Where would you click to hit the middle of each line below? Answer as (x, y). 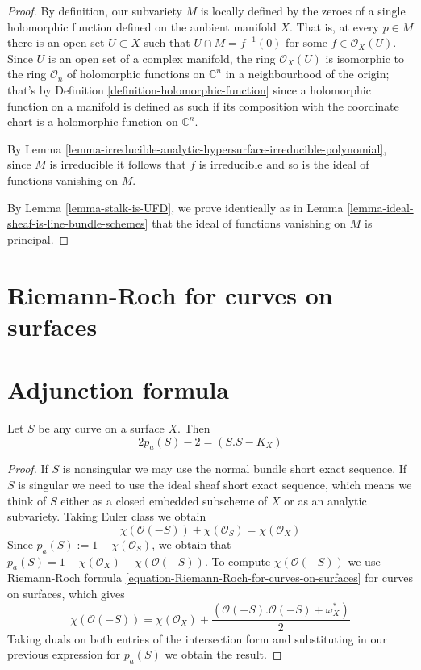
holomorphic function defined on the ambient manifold (142, 26)
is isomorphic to (365, 58)
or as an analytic (325, 500)
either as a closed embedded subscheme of (164, 500)
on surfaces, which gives (66, 593)
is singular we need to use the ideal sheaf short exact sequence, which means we (215, 484)
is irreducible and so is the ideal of (284, 164)
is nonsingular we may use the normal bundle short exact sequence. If (235, 469)
